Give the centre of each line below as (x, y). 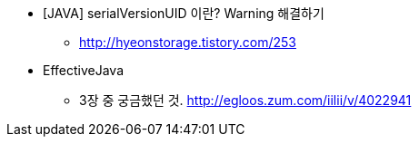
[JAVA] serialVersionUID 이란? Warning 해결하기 (184, 13)
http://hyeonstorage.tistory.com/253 (188, 42)
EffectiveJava (84, 70)
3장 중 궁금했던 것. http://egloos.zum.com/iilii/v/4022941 (245, 100)
